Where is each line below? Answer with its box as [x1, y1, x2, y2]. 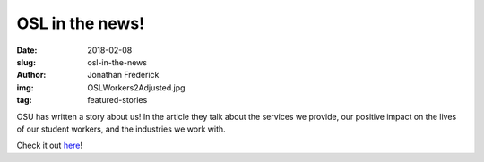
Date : [16, 45, 38, 55]
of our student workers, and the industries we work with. [16, 124, 226, 134]
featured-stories [87, 95, 148, 106]
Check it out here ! [16, 140, 83, 151]
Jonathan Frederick [87, 70, 160, 81]
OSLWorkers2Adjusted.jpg [87, 81, 186, 93]
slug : [16, 56, 36, 67]
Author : [16, 70, 47, 81]
